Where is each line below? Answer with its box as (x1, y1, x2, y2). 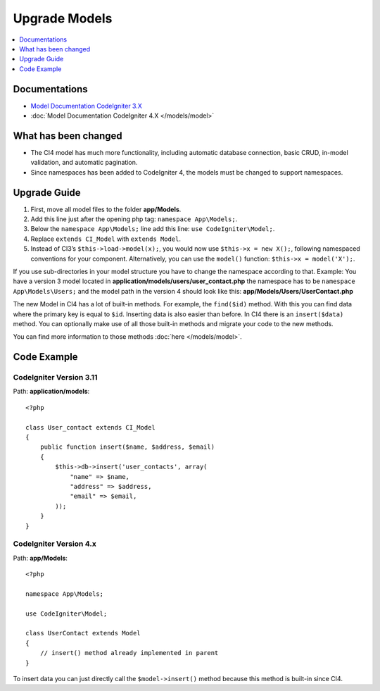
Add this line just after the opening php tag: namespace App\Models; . (30, 215, 238, 223)
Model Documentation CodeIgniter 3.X (30, 101, 142, 110)
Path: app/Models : (13, 554, 68, 562)
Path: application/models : (13, 387, 90, 396)
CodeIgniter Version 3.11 (13, 373, 98, 382)
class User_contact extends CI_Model (25, 423, 156, 431)
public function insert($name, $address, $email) (39, 443, 215, 451)
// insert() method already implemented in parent (39, 649, 219, 657)
